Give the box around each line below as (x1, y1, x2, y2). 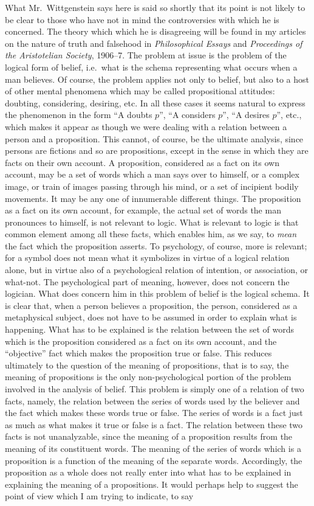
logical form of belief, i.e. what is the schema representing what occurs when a (5, 60, 298, 73)
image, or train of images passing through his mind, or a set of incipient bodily (5, 179, 299, 192)
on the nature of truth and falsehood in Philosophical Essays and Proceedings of (5, 36, 302, 49)
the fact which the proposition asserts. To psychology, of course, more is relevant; (5, 239, 307, 252)
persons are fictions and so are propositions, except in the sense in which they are (5, 144, 309, 157)
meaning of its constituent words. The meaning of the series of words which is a (5, 442, 301, 454)
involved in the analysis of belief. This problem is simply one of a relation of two (5, 383, 304, 395)
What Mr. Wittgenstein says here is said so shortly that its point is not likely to (5, 1, 305, 13)
